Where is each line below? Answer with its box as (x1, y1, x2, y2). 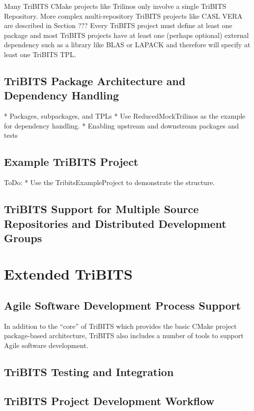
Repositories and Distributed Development (4, 216, 226, 231)
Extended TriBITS (4, 264, 133, 284)
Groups (4, 230, 42, 245)
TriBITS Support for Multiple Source (4, 201, 199, 217)
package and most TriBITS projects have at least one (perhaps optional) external (4, 30, 249, 40)
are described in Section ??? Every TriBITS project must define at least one (4, 20, 232, 31)
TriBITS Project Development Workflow (4, 393, 215, 408)
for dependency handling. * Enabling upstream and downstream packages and (4, 120, 239, 130)
